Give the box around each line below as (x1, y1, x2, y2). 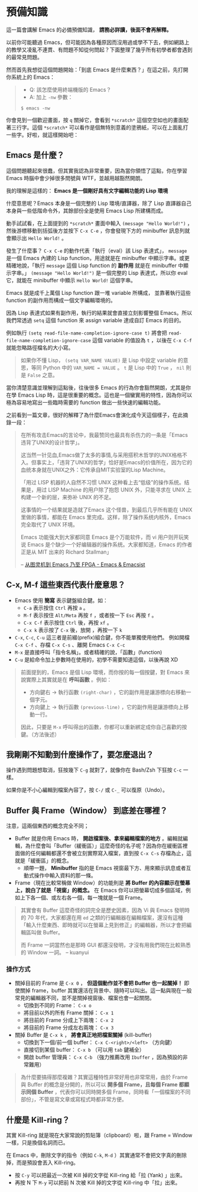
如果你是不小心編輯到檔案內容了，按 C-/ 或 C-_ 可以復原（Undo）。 (6, 786, 168, 793)
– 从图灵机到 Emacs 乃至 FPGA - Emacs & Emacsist (20, 561, 145, 568)
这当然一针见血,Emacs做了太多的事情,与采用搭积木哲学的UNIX (20, 451, 173, 458)
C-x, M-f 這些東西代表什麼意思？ (6, 580, 126, 590)
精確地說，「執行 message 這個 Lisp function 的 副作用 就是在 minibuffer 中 (6, 262, 184, 269)
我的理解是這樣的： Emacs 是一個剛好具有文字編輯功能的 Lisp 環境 (6, 187, 168, 194)
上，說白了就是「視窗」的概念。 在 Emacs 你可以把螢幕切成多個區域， (14, 886, 186, 894)
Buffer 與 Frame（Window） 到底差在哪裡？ (6, 805, 168, 815)
